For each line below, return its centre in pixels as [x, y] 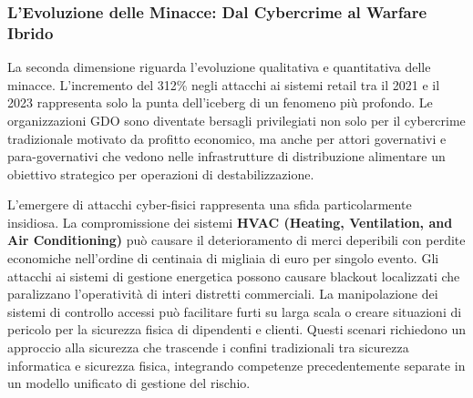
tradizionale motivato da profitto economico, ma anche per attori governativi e [227, 138]
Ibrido [31, 32]
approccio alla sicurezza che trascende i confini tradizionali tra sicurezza [208, 347]
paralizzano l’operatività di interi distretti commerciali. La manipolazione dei [223, 294]
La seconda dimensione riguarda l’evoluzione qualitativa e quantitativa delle [219, 67]
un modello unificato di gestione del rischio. [129, 383]
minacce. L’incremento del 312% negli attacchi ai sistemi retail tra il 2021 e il [224, 84]
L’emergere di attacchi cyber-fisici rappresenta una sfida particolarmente [210, 204]
